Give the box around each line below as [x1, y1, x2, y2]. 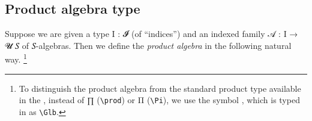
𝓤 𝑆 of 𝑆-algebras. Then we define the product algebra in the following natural [5, 39, 292, 51]
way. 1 [5, 51, 27, 66]
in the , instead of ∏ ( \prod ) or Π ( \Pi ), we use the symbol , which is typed [19, 94, 300, 106]
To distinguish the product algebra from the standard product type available [19, 82, 301, 94]
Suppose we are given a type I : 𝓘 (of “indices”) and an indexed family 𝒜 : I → [5, 27, 298, 40]
